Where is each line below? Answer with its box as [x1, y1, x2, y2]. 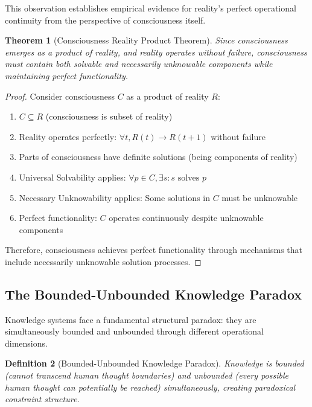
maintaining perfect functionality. [5, 69, 129, 82]
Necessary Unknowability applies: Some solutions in [19, 191, 210, 203]
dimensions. [5, 336, 48, 349]
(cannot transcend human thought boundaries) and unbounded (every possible [5, 369, 288, 382]
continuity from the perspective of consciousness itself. [5, 13, 206, 26]
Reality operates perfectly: [19, 130, 117, 143]
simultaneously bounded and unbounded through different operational [5, 325, 264, 338]
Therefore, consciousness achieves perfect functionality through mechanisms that [5, 243, 303, 256]
